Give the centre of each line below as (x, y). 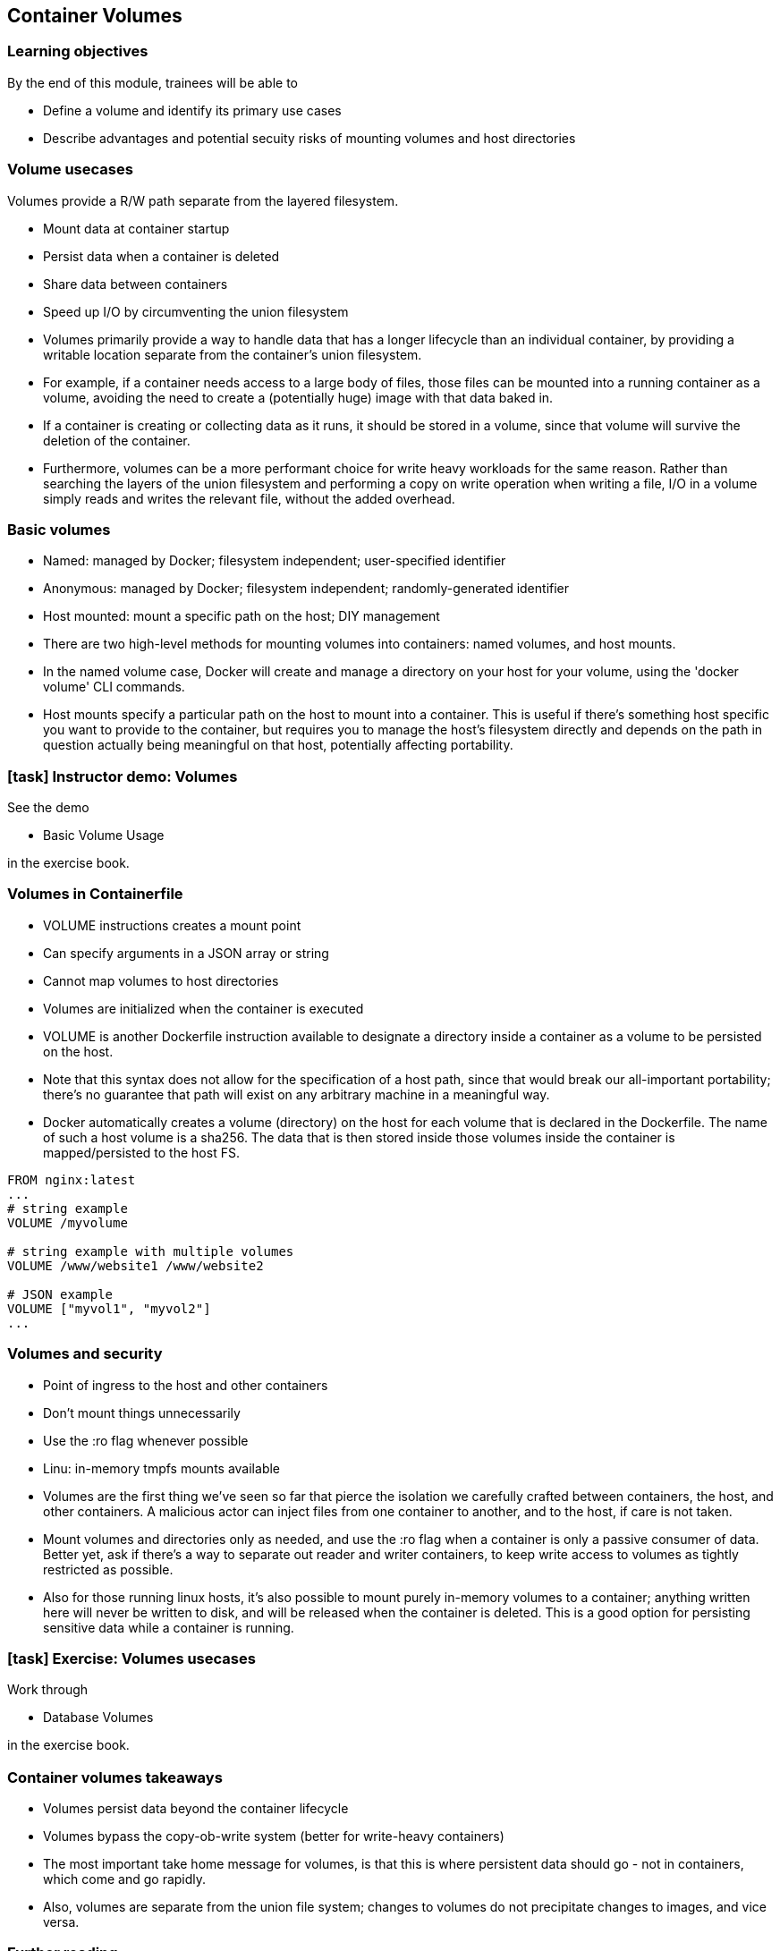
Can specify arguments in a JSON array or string (186, 953)
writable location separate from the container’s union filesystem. (233, 354)
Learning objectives (78, 51)
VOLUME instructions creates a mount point (172, 925)
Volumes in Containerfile (95, 894)
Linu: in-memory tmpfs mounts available (162, 1468)
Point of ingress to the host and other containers (186, 1385)
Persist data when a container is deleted (161, 256)
